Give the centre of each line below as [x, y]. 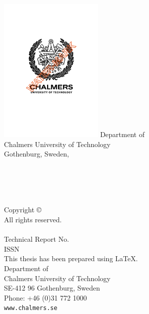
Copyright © [23, 210]
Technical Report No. [37, 239]
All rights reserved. [33, 220]
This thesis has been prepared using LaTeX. [71, 258]
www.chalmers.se [31, 308]
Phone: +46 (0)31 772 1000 [45, 297]
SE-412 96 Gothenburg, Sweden [52, 288]
